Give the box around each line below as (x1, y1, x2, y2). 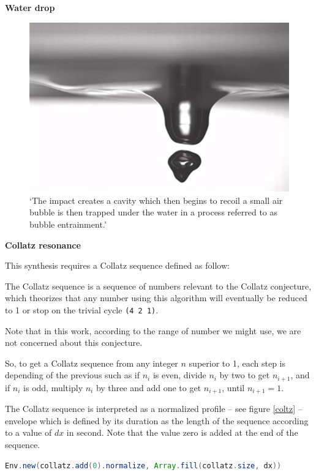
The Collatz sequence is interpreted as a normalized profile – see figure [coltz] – (5, 402, 303, 415)
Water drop (5, 1, 55, 13)
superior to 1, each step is (189, 356, 285, 369)
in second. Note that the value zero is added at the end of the (66, 426, 298, 439)
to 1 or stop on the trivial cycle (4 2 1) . (5, 303, 159, 316)
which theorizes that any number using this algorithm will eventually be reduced (5, 291, 307, 304)
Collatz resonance (5, 238, 81, 251)
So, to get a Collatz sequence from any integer (5, 356, 178, 369)
